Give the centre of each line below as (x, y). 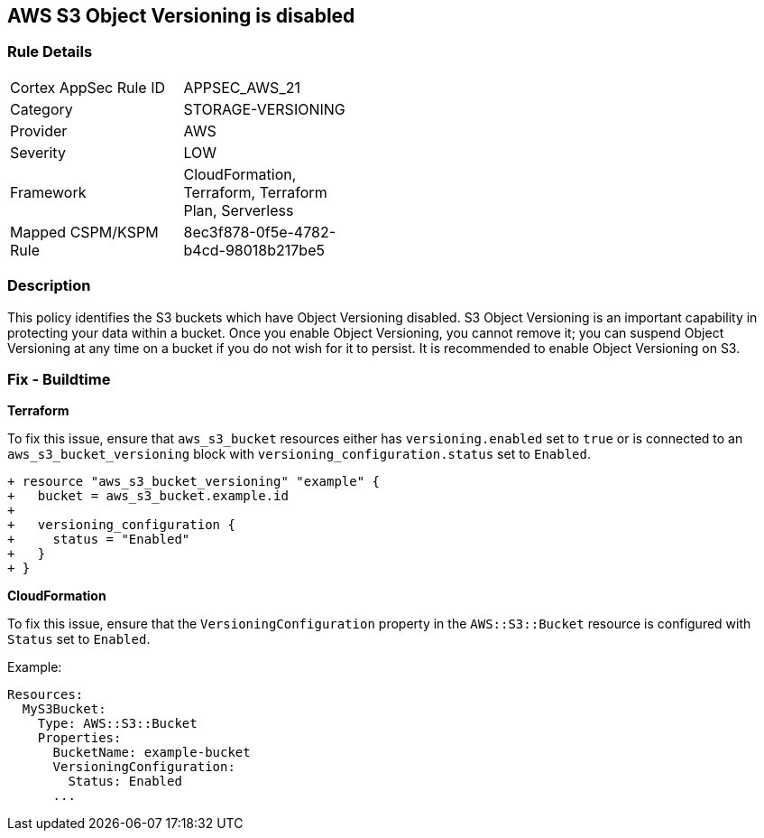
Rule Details (50, 52)
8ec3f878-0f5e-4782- (260, 232)
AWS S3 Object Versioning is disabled (181, 16)
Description (49, 286)
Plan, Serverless (239, 210)
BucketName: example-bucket (152, 753)
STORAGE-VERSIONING (264, 109)
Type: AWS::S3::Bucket (117, 724)
